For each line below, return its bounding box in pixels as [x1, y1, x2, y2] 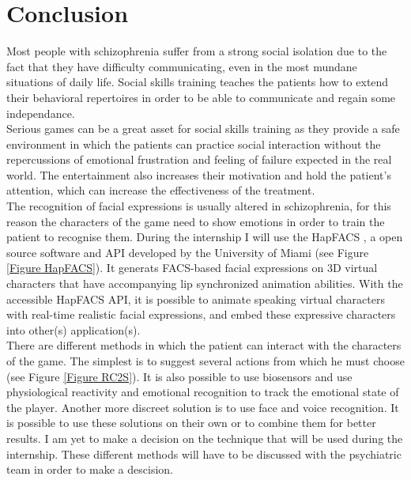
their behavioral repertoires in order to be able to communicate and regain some [6, 89, 396, 105]
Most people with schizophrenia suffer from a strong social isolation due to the [6, 43, 387, 59]
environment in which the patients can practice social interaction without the [6, 135, 381, 152]
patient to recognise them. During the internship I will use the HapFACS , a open [6, 229, 403, 245]
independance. [6, 104, 75, 121]
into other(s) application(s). [6, 321, 141, 338]
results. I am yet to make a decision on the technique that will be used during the [6, 429, 403, 446]
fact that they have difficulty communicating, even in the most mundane [6, 58, 357, 74]
